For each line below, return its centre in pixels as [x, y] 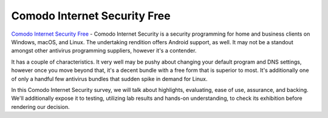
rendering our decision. [40, 107]
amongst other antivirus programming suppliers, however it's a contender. [104, 51]
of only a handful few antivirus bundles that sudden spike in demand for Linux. [109, 79]
